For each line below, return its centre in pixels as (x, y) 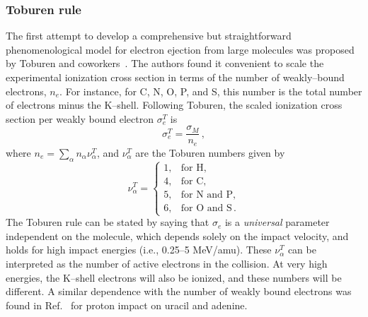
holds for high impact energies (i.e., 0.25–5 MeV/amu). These (139, 250)
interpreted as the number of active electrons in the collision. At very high (167, 264)
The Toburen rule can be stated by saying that (108, 222)
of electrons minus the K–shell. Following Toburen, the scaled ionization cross (174, 105)
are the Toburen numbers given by (210, 152)
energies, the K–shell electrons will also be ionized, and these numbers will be (174, 277)
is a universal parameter (277, 222)
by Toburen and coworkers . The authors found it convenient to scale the (165, 63)
